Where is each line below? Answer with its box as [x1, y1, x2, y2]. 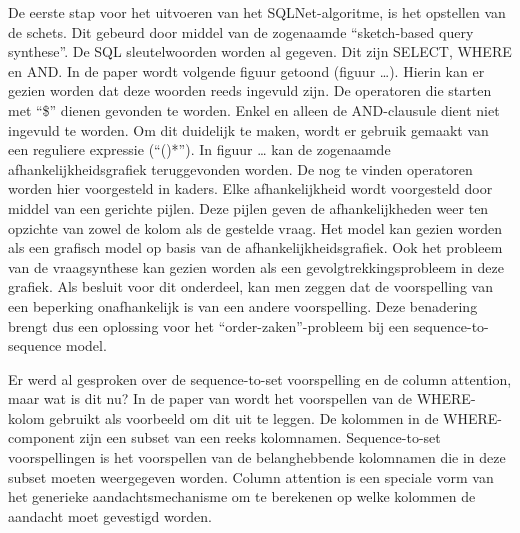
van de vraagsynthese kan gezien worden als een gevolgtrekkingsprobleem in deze [8, 256, 504, 277]
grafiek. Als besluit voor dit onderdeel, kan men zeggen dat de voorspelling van [8, 276, 493, 297]
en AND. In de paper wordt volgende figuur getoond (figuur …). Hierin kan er [8, 60, 485, 81]
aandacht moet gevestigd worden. [8, 505, 212, 526]
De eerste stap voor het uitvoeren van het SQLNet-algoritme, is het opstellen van [8, 2, 506, 22]
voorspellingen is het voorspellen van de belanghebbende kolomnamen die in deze [8, 447, 506, 468]
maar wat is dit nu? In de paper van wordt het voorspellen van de [8, 388, 412, 409]
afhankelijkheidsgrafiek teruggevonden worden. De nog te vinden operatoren [8, 158, 473, 179]
